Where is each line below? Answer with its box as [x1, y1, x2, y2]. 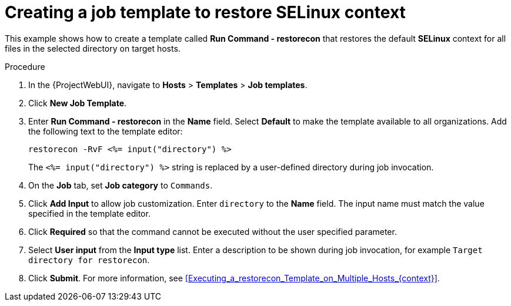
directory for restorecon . [28, 254, 150, 265]
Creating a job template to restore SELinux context [5, 2, 406, 22]
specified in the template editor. [28, 208, 151, 218]
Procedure [5, 61, 45, 72]
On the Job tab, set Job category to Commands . [28, 180, 213, 190]
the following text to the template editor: [28, 126, 183, 136]
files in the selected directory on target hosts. [5, 43, 181, 53]
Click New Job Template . [28, 97, 127, 108]
